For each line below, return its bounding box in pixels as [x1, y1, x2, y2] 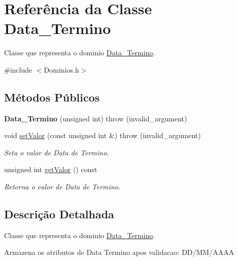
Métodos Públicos [4, 89, 100, 105]
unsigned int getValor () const [4, 164, 97, 175]
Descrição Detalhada [4, 206, 114, 222]
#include [4, 64, 32, 75]
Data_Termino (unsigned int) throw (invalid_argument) [4, 113, 187, 123]
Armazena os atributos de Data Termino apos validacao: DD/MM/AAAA [4, 247, 234, 257]
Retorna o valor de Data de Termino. [4, 181, 121, 192]
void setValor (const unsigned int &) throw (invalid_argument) [4, 130, 201, 141]
